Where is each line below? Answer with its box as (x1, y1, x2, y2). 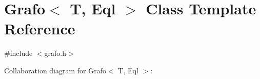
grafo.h (44, 48, 67, 58)
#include (4, 48, 33, 58)
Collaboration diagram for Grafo (4, 65, 107, 75)
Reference (4, 18, 75, 39)
